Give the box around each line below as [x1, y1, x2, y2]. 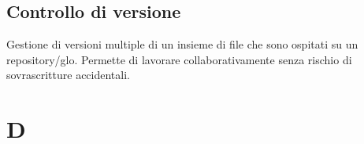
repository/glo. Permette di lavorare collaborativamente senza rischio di [6, 51, 352, 67]
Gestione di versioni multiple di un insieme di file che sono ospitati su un [6, 36, 358, 52]
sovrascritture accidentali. [6, 67, 130, 83]
